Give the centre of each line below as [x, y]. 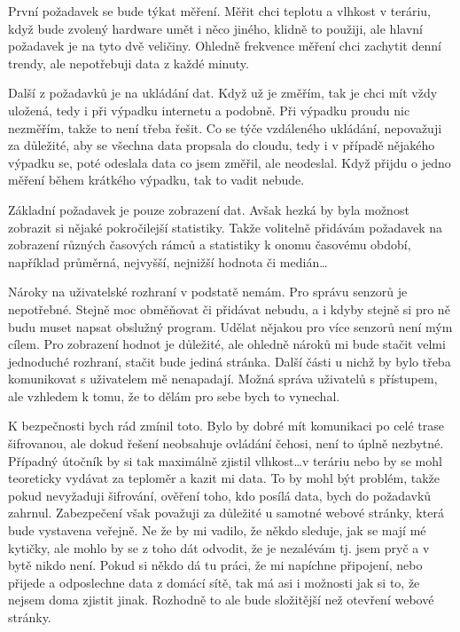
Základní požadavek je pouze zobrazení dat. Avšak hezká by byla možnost [209, 209]
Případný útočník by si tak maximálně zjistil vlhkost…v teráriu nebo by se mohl [225, 460]
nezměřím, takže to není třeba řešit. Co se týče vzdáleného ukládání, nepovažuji [225, 127]
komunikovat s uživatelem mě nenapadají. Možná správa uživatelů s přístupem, [223, 379]
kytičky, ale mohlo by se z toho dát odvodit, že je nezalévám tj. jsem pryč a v [219, 547]
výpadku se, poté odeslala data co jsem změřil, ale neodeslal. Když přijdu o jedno [230, 162]
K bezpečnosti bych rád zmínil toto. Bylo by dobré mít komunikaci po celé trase [226, 426]
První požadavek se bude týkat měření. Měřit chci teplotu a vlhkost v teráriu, [219, 11]
